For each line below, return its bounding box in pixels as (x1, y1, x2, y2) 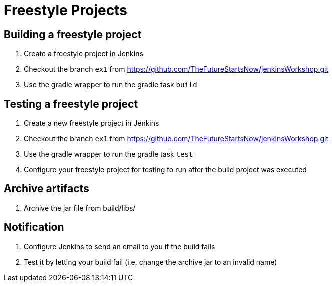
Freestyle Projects (4, 2, 127, 19)
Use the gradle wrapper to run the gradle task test (24, 150, 193, 159)
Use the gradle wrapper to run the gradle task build (24, 80, 197, 89)
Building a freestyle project (4, 28, 142, 41)
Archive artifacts (4, 182, 89, 195)
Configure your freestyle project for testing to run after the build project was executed (24, 165, 307, 174)
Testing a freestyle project (4, 97, 138, 110)
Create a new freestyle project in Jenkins (24, 119, 159, 128)
